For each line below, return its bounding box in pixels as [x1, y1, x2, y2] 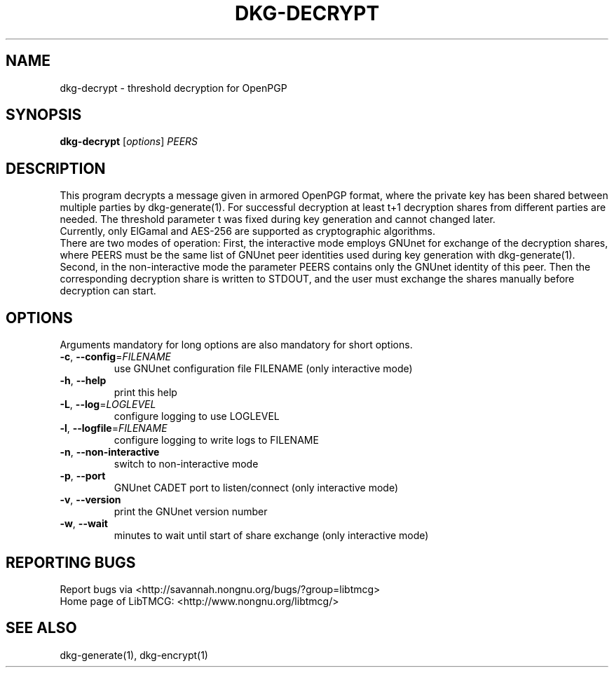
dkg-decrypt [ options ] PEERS [60, 135, 198, 148]
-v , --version [60, 494, 121, 506]
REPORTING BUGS [6, 553, 136, 571]
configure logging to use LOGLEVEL [114, 410, 280, 423]
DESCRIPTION [6, 159, 106, 177]
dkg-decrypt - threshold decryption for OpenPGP [60, 81, 287, 94]
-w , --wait [60, 517, 108, 530]
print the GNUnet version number [114, 505, 268, 518]
